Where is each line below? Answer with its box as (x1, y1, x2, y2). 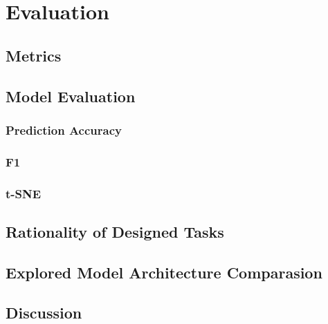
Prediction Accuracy (6, 121, 122, 138)
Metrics (6, 44, 62, 66)
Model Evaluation (6, 85, 136, 106)
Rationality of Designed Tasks (6, 220, 224, 242)
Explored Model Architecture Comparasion (6, 261, 322, 283)
